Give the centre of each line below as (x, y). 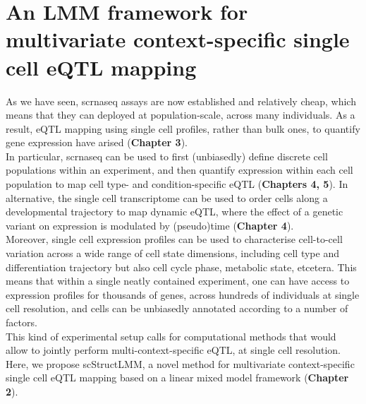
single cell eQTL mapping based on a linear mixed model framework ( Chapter (177, 378)
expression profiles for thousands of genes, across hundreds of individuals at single (183, 294)
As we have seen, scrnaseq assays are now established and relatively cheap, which (181, 101)
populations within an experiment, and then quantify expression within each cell (179, 170)
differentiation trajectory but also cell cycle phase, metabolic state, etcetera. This (181, 267)
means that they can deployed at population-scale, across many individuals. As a (181, 115)
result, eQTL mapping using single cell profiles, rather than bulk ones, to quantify (183, 128)
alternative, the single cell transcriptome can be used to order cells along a (167, 197)
